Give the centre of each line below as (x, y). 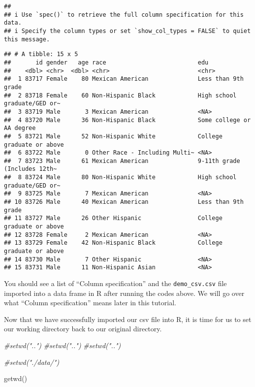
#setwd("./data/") (32, 362)
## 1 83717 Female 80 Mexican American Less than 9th (124, 79)
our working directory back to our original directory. (83, 329)
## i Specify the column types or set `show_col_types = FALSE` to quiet (127, 31)
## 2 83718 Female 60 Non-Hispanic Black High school (120, 95)
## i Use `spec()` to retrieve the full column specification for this (124, 15)
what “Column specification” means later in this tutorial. (90, 303)
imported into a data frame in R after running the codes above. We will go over (124, 293)
